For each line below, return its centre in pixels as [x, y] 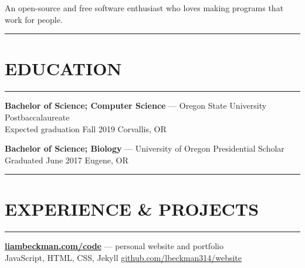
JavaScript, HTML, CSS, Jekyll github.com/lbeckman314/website [123, 257]
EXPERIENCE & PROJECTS [132, 209]
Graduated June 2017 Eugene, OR [67, 160]
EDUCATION [63, 68]
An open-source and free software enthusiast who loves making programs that [144, 8]
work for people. [34, 19]
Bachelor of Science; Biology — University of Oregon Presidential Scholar [145, 148]
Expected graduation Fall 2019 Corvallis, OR [86, 128]
